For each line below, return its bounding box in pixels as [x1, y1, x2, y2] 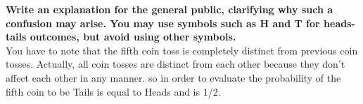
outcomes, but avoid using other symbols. [30, 29, 236, 44]
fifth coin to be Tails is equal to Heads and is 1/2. [6, 84, 221, 98]
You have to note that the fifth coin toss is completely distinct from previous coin [6, 43, 358, 57]
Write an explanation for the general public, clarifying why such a [6, 2, 333, 16]
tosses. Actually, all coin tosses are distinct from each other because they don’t [6, 57, 345, 71]
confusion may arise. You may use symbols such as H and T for [6, 15, 320, 30]
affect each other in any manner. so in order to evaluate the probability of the [6, 70, 341, 84]
